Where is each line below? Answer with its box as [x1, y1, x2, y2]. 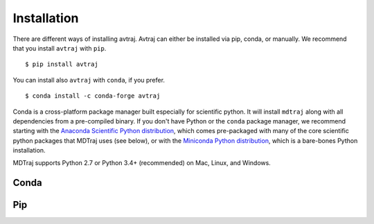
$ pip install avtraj [25, 60, 98, 69]
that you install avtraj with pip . [12, 44, 107, 52]
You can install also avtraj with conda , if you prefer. [12, 76, 166, 84]
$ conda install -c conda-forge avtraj [25, 92, 161, 100]
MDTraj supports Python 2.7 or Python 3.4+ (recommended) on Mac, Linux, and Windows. [12, 159, 271, 167]
